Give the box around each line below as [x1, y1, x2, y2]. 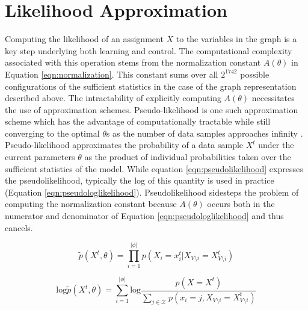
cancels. [5, 221, 33, 234]
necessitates [251, 91, 295, 104]
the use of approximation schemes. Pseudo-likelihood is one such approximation [5, 103, 298, 116]
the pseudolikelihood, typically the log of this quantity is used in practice [5, 174, 274, 187]
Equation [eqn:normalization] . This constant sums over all [5, 67, 218, 80]
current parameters [5, 150, 75, 163]
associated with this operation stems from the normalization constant [5, 56, 261, 69]
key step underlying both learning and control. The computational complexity [5, 44, 292, 57]
